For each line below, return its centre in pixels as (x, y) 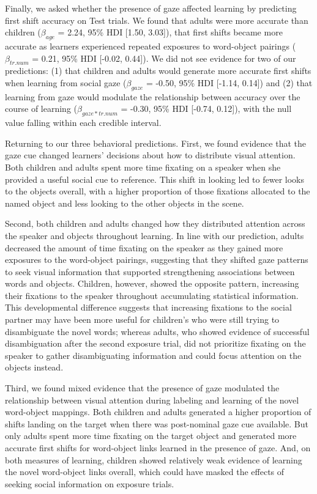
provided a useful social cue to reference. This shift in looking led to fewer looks (155, 179)
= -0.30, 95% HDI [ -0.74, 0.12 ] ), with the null (206, 109)
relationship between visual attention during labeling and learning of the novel (152, 400)
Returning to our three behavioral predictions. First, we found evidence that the (155, 143)
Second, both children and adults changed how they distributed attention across (155, 223)
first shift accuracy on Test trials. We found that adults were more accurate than (157, 20)
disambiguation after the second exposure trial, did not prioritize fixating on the (155, 343)
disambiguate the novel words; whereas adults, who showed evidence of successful (157, 331)
